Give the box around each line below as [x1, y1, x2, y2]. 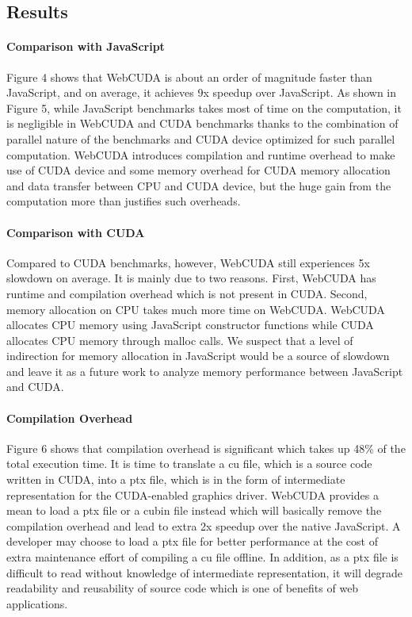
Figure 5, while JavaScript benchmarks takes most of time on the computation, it [6, 99, 402, 116]
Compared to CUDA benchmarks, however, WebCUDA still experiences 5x [6, 254, 370, 270]
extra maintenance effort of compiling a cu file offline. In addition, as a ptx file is [6, 549, 399, 565]
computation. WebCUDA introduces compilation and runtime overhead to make [6, 146, 395, 163]
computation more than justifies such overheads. [6, 193, 241, 209]
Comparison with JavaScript [6, 38, 165, 55]
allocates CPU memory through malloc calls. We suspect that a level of [6, 331, 353, 348]
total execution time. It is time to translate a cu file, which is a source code [6, 455, 372, 472]
